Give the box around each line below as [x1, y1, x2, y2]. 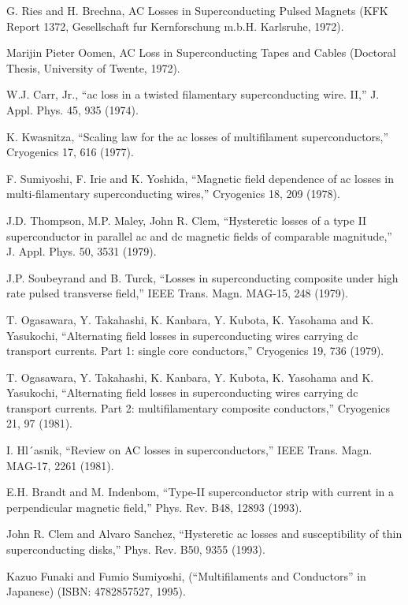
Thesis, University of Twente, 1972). [6, 59, 180, 76]
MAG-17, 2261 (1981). [6, 457, 114, 473]
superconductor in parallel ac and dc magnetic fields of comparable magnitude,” [6, 227, 392, 244]
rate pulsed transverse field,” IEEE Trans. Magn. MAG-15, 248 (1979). [6, 285, 348, 301]
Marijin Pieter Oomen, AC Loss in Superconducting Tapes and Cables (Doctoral [6, 44, 396, 61]
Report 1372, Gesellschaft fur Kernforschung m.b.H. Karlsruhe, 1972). [6, 17, 344, 34]
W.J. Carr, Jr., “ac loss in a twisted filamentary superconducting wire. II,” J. [6, 86, 380, 103]
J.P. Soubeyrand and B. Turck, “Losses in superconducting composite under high [6, 269, 399, 286]
